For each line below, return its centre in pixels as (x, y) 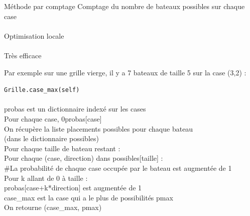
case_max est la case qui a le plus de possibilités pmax (89, 197)
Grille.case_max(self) (42, 90)
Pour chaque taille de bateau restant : (62, 148)
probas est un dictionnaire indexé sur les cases (75, 109)
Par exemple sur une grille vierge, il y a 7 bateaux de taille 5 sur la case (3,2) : (125, 72)
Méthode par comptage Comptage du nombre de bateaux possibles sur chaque (124, 6)
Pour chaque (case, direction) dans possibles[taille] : (84, 158)
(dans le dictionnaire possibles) (51, 138)
